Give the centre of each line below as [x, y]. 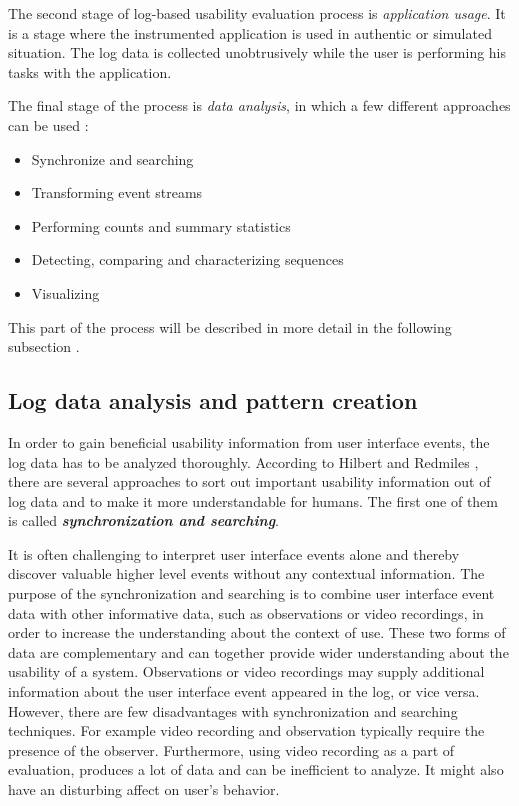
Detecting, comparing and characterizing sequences [187, 259]
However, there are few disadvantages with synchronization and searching [233, 710]
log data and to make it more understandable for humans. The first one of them [253, 500]
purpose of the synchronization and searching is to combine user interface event [251, 593]
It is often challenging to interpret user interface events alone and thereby [234, 553]
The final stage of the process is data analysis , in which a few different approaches [259, 105]
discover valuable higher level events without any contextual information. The [246, 573]
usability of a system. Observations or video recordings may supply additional [246, 671]
